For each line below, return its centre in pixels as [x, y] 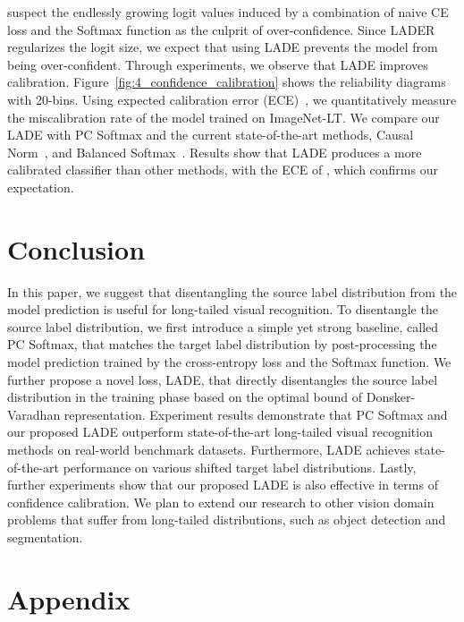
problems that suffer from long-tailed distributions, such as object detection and [227, 520]
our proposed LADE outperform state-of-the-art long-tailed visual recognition [220, 432]
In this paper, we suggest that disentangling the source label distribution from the [232, 291]
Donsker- [391, 397]
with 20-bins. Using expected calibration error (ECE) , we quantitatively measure [232, 99]
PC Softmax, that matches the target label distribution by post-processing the [222, 344]
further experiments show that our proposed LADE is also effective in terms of [223, 485]
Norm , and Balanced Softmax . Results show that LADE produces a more [215, 152]
